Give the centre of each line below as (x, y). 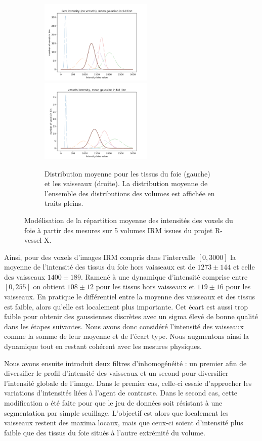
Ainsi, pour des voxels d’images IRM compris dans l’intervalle (100, 257)
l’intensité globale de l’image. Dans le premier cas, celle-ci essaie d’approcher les (128, 383)
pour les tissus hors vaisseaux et (145, 286)
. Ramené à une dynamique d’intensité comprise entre (164, 276)
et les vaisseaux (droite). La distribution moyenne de (126, 183)
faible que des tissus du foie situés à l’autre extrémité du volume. (105, 432)
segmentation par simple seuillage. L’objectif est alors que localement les (116, 412)
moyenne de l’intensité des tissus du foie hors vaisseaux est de (100, 267)
